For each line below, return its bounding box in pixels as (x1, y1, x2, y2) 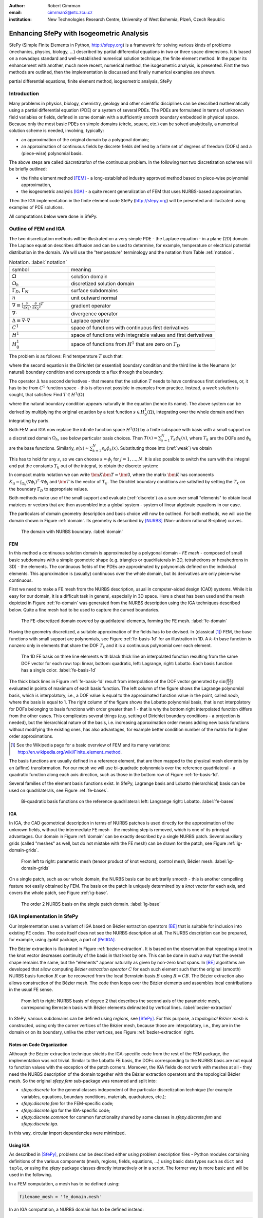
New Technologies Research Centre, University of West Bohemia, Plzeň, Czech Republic (47, 16, 225, 22)
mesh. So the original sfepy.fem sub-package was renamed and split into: (9, 1078, 157, 1084)
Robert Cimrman (47, 3, 80, 8)
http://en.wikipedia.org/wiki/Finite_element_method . (18, 749, 122, 755)
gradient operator (71, 302, 112, 309)
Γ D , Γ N (12, 287, 29, 295)
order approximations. (9, 733, 54, 739)
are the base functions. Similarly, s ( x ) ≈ (9, 445, 89, 451)
